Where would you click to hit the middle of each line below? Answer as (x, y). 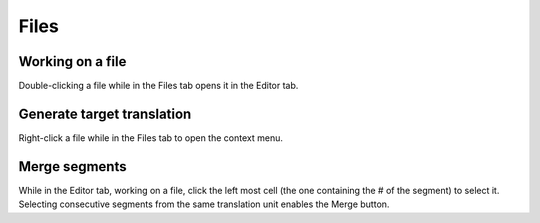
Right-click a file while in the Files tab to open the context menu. (151, 137)
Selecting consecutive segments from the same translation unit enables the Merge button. (204, 204)
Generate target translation (105, 113)
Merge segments (72, 166)
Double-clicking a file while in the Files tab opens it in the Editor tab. (158, 86)
